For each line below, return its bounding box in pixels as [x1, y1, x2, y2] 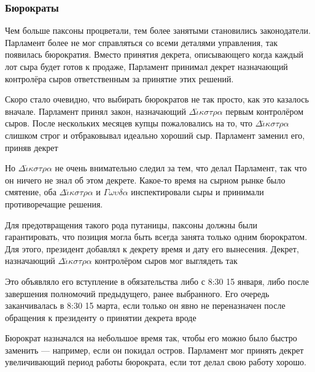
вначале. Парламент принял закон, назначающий [5, 104, 186, 117]
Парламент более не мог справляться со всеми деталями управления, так [5, 36, 278, 48]
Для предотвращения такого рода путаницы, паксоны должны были [5, 218, 257, 231]
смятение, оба [5, 185, 56, 198]
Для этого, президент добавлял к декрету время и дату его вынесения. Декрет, [5, 242, 299, 255]
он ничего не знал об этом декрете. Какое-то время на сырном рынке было [5, 173, 286, 186]
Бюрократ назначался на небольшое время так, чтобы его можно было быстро [5, 331, 297, 344]
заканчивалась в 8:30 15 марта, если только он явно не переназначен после [5, 299, 286, 312]
